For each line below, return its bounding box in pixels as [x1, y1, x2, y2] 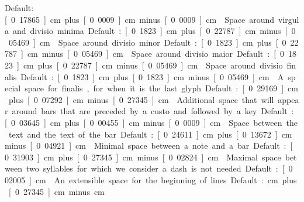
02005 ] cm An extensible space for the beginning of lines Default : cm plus [5, 173, 297, 186]
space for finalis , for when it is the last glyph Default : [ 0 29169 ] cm [25, 82, 298, 94]
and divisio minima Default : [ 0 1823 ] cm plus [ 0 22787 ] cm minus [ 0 [12, 25, 296, 37]
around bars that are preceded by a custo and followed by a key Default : [12, 105, 294, 117]
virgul [278, 13, 299, 25]
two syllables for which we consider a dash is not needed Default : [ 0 [26, 162, 293, 174]
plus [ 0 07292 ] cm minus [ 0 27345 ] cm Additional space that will [8, 93, 274, 105]
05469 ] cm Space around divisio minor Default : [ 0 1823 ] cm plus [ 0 [8, 36, 286, 48]
